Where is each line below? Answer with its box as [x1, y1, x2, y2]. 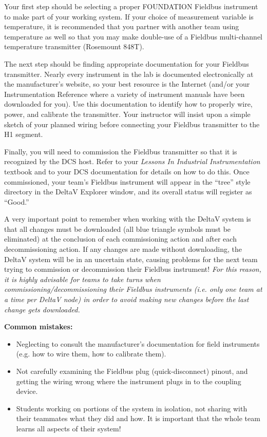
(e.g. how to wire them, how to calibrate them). [16, 348, 166, 359]
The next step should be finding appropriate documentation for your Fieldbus [4, 58, 249, 69]
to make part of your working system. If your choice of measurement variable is [4, 11, 254, 22]
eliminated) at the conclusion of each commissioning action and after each [4, 233, 237, 244]
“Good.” [4, 196, 29, 207]
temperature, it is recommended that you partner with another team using [4, 21, 239, 32]
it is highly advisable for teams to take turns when [4, 273, 161, 284]
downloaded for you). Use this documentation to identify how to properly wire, [4, 98, 253, 109]
